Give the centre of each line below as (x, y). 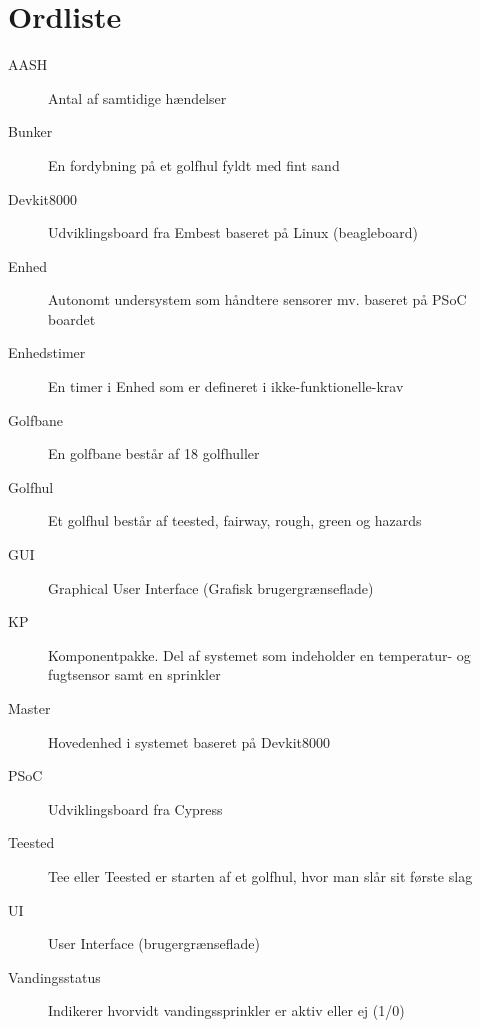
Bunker (30, 131)
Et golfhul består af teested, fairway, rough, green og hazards (235, 520)
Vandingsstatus (54, 976)
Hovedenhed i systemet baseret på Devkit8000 (189, 741)
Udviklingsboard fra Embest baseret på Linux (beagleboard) (233, 232)
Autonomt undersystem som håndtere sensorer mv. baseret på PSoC (257, 299)
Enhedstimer (47, 352)
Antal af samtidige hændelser (137, 97)
